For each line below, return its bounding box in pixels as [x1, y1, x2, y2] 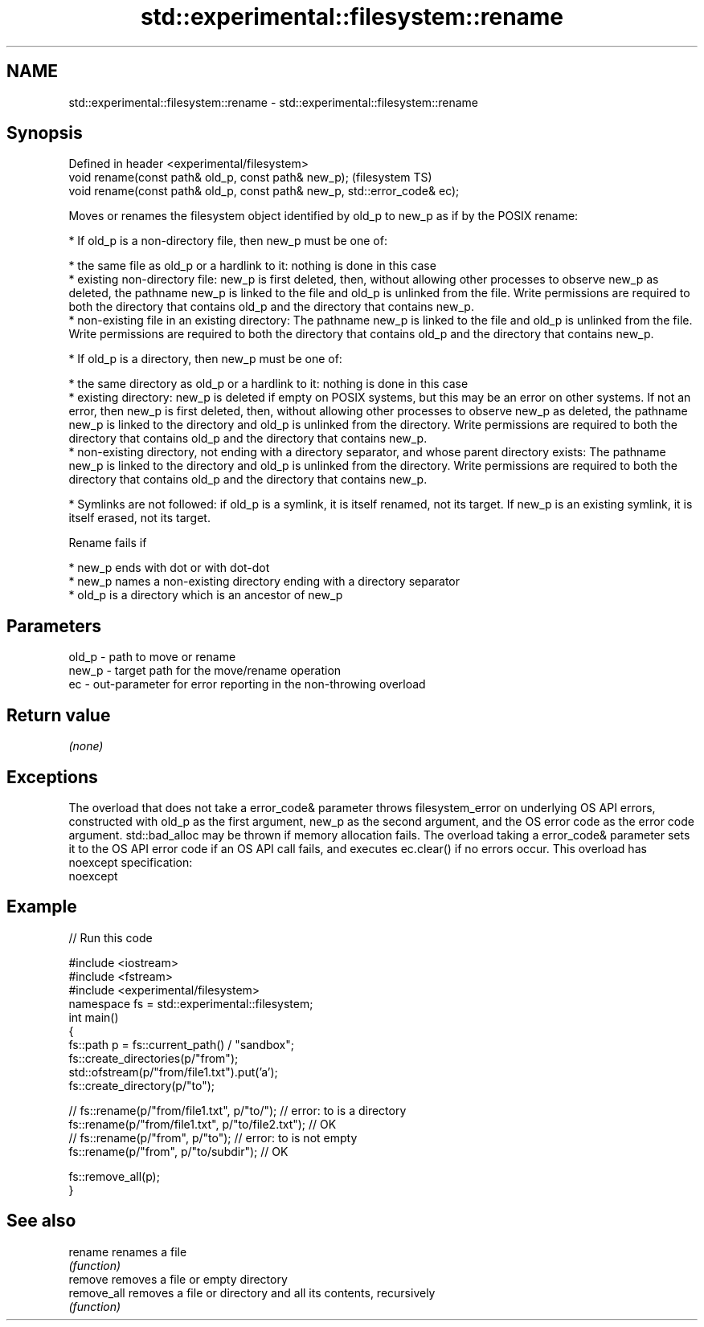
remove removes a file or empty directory [68, 1272, 288, 1286]
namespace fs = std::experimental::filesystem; [68, 996, 313, 1011]
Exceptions [6, 766, 98, 787]
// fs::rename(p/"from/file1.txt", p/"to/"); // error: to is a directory [68, 1103, 407, 1117]
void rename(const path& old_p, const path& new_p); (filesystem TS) [68, 170, 432, 185]
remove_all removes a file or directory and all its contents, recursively [68, 1285, 436, 1300]
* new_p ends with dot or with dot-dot [68, 561, 270, 575]
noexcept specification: [68, 855, 193, 869]
